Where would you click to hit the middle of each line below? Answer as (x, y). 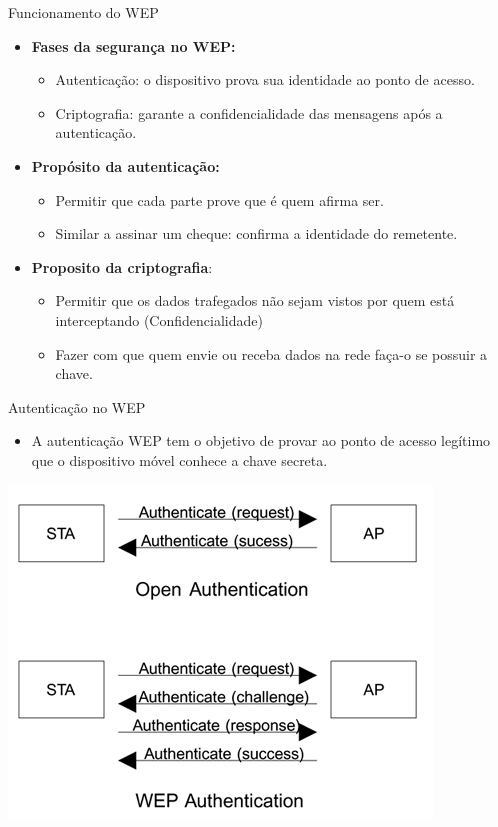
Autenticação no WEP (77, 406)
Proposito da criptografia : (122, 266)
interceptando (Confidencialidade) (159, 319)
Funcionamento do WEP (83, 12)
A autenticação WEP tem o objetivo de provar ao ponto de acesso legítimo (261, 440)
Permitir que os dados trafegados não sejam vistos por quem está (255, 300)
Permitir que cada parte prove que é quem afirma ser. (219, 199)
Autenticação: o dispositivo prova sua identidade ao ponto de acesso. (265, 79)
